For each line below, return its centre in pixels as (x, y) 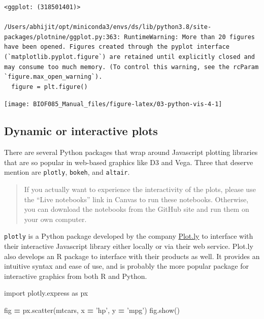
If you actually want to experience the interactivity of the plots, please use (140, 189)
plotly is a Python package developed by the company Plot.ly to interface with (129, 236)
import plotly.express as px (46, 293)
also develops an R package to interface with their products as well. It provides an (132, 256)
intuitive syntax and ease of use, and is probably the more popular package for (126, 266)
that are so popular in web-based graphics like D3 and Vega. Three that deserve (129, 162)
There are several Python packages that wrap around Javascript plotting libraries (131, 152)
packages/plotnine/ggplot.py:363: (62, 37)
